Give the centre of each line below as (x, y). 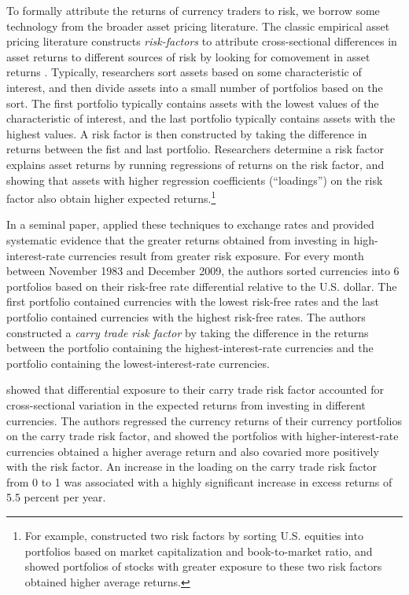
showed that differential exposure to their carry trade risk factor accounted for (195, 389)
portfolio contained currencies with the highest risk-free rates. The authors (186, 316)
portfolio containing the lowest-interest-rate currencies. (138, 363)
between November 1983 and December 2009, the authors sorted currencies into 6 (203, 271)
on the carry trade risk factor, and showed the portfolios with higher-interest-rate (203, 436)
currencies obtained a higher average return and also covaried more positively (193, 451)
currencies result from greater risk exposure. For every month (216, 255)
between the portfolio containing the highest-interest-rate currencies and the (190, 348)
